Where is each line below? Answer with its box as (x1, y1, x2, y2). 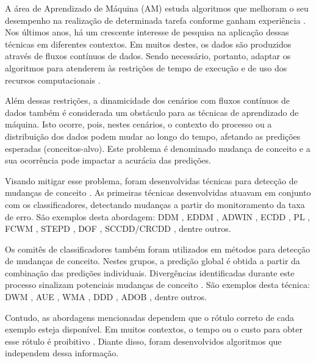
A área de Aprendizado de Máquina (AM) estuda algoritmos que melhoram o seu (5, 2, 309, 14)
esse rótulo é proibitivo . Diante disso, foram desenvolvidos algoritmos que (5, 334, 282, 347)
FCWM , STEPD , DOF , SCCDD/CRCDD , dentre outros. (5, 222, 231, 235)
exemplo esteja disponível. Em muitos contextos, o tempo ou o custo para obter (5, 323, 303, 336)
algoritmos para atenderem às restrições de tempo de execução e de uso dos (5, 61, 287, 74)
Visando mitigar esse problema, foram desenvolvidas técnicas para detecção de (5, 174, 298, 187)
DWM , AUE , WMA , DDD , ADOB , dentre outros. (5, 290, 207, 303)
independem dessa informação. (5, 347, 119, 359)
